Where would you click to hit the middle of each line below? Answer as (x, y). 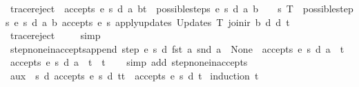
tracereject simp (55, 35)
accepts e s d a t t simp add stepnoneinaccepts (129, 62)
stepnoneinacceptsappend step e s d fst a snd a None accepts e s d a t (177, 48)
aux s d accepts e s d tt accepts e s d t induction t (134, 75)
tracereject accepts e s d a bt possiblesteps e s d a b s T (152, 8)
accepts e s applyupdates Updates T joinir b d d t (176, 22)
